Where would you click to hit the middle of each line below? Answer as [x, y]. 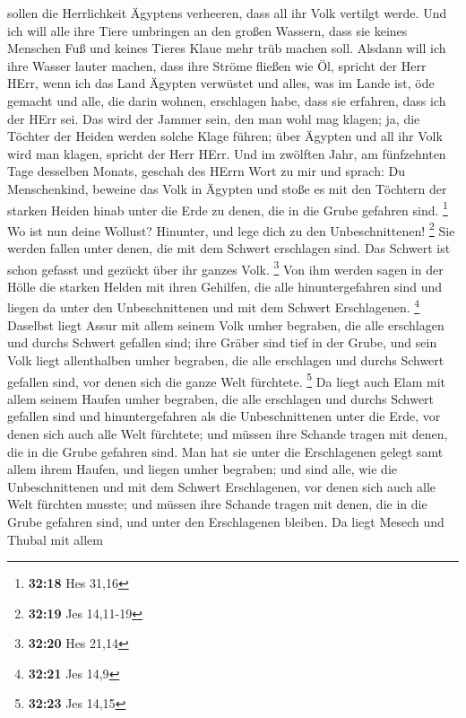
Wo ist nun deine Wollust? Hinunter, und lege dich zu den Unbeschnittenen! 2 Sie [231, 229]
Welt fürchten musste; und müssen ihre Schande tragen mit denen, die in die [217, 504]
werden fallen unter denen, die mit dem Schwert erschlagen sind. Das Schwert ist [229, 248]
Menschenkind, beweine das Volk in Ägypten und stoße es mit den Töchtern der [227, 188]
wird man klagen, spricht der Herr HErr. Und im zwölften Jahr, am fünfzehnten [227, 153]
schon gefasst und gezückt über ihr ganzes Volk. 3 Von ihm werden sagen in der [225, 267]
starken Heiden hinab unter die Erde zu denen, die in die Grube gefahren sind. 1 [228, 208]
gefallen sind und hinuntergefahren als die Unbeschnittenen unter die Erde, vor [224, 416]
